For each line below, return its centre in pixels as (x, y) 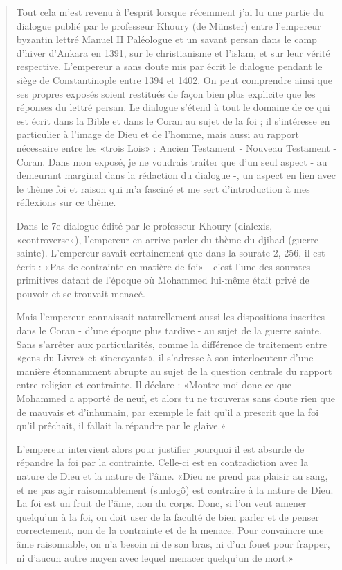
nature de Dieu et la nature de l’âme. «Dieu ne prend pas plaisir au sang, (172, 476)
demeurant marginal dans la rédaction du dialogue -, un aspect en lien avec (176, 175)
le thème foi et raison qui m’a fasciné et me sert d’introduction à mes (163, 188)
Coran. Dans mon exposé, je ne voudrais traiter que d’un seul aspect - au (172, 161)
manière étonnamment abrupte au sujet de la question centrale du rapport (174, 371)
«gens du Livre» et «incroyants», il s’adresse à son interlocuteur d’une (165, 357)
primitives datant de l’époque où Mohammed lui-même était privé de (163, 280)
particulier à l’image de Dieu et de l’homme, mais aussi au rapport (157, 134)
